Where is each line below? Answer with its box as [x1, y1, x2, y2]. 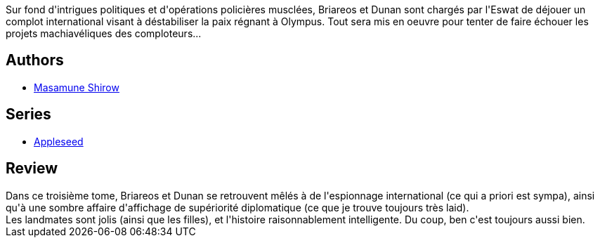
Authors [6, 51, 64, 70]
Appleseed [34, 135, 84, 147]
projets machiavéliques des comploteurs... [6, 27, 202, 39]
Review [6, 159, 58, 178]
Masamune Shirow [34, 81, 119, 93]
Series [6, 105, 51, 124]
